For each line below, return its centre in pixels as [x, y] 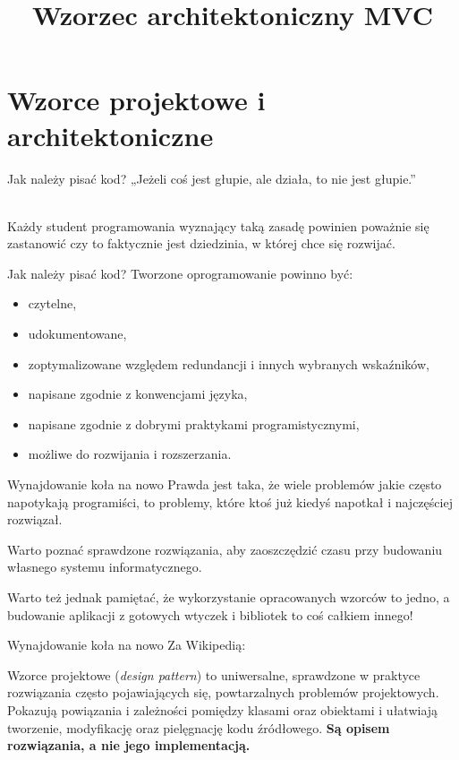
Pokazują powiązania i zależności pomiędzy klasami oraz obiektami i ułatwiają [223, 709]
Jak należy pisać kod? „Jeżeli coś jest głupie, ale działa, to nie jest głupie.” [212, 178]
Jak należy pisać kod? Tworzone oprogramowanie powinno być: [180, 273]
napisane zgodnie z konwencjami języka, [138, 394]
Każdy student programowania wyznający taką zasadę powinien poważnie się [218, 225]
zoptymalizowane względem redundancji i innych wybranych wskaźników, [229, 363]
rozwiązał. [35, 519]
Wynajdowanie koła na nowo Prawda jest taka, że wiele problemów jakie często [225, 484]
